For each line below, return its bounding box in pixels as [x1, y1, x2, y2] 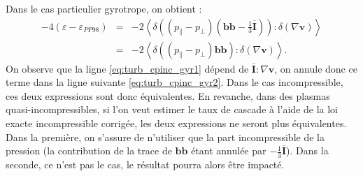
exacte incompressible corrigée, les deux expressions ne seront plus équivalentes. [6, 116, 347, 131]
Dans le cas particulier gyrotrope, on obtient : [6, 1, 202, 15]
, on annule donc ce [274, 61, 357, 75]
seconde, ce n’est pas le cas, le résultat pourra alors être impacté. [6, 157, 285, 172]
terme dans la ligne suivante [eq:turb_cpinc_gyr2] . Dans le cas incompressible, [6, 75, 343, 89]
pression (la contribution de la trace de [6, 143, 172, 158]
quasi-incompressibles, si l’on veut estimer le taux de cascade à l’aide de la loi [6, 102, 339, 117]
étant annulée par [191, 143, 266, 158]
